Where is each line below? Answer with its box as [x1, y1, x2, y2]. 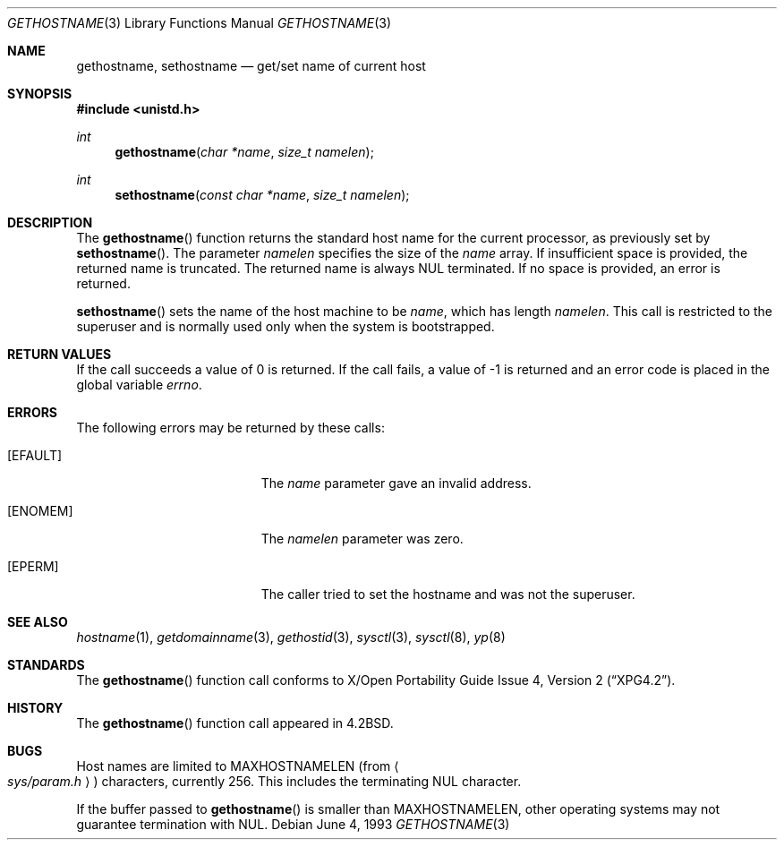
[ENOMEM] [7, 503, 73, 518]
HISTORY [7, 700, 64, 715]
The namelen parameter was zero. [260, 531, 464, 546]
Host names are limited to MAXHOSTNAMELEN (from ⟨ [76, 758, 399, 774]
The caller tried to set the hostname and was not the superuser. [260, 586, 635, 602]
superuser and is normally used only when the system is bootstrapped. [76, 319, 495, 334]
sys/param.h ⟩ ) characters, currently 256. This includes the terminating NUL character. [7, 774, 522, 789]
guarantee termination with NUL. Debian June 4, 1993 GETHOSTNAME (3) [76, 817, 510, 832]
